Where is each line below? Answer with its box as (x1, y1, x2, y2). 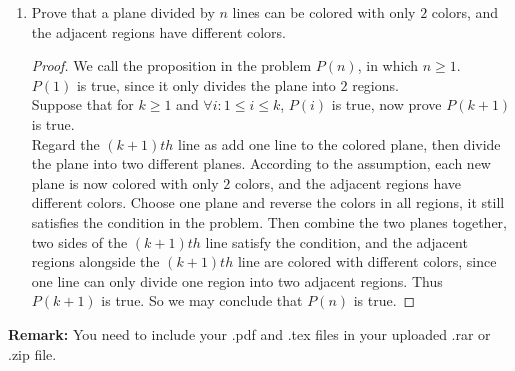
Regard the (31, 133, 100, 154)
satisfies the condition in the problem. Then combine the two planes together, (31, 211, 507, 232)
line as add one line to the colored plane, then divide (178, 133, 501, 154)
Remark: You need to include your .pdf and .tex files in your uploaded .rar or (8, 323, 491, 344)
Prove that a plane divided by (31, 2, 215, 22)
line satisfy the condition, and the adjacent (205, 231, 468, 252)
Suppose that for (31, 94, 134, 115)
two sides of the (31, 231, 128, 252)
